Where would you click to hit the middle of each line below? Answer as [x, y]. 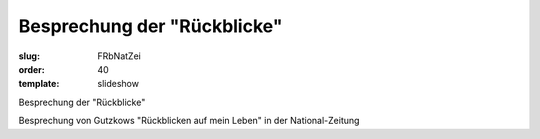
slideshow [118, 84]
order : [31, 69]
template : [39, 84]
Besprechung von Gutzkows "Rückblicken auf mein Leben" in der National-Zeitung [189, 121]
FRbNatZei [119, 56]
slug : [29, 56]
